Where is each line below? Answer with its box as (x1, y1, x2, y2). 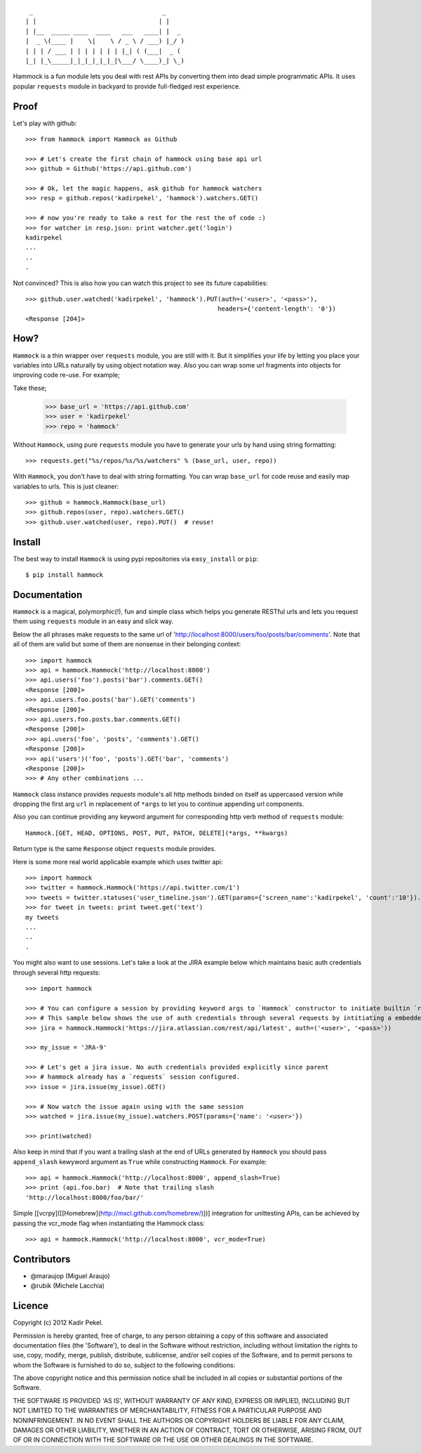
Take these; (13, 384, 47, 392)
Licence (13, 1300, 49, 1312)
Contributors (13, 1253, 71, 1265)
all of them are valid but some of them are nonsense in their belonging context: (13, 640, 241, 649)
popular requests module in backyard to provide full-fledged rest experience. (13, 82, 241, 91)
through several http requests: (13, 968, 101, 977)
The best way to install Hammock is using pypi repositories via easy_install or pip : (13, 554, 259, 563)
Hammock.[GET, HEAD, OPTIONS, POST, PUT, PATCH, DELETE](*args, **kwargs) (25, 829, 288, 837)
